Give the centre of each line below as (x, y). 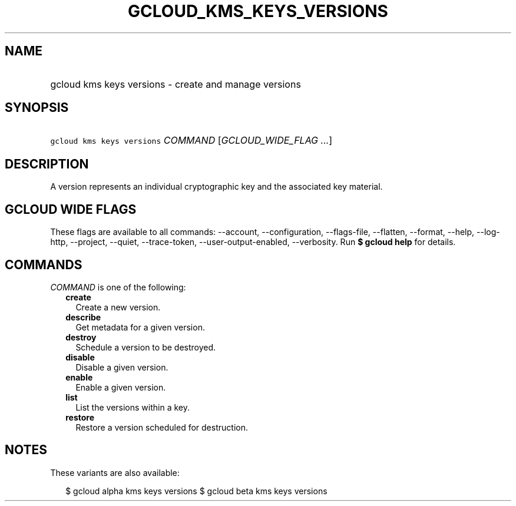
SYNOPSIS (37, 108)
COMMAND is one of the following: (118, 287)
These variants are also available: (115, 472)
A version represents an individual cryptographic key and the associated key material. (216, 187)
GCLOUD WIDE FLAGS (71, 209)
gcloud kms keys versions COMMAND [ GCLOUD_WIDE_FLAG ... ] (191, 140)
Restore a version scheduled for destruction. (162, 427)
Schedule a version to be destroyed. (146, 347)
